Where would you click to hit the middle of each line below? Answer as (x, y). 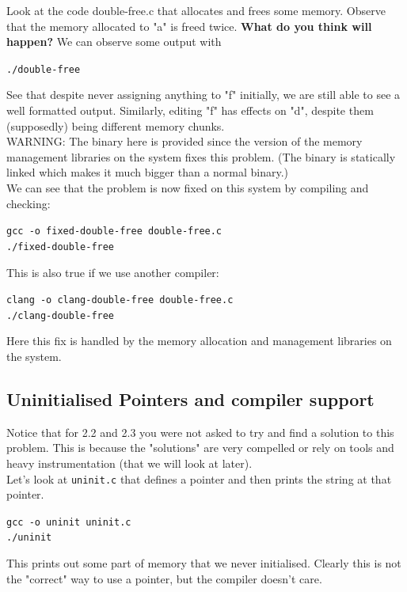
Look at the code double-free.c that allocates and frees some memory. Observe (196, 10)
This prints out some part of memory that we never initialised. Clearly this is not (204, 563)
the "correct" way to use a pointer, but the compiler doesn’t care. (164, 578)
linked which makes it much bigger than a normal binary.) (148, 172)
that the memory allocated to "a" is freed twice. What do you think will (189, 26)
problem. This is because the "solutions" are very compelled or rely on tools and (200, 448)
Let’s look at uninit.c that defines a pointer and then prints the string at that (199, 478)
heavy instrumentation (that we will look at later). (129, 463)
